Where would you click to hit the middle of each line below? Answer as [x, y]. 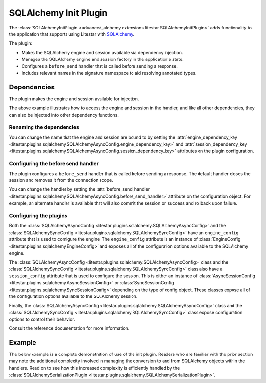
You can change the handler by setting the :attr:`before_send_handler [80, 189]
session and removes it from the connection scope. [61, 180]
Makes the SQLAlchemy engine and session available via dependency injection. [102, 52]
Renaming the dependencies [44, 127]
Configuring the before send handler [54, 164]
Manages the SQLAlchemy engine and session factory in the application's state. [103, 59]
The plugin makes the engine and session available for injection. [74, 99]
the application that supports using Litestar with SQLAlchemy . [72, 34]
